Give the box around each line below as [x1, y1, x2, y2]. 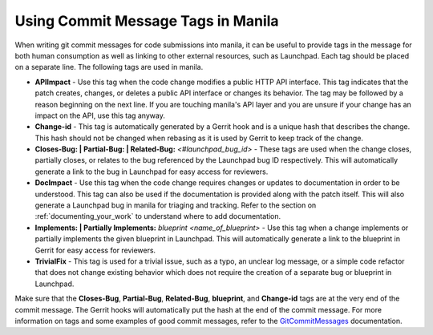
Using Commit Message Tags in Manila [14, 12, 280, 30]
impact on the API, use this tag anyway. [34, 111, 166, 120]
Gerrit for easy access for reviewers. [34, 245, 156, 255]
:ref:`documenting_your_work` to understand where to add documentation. [34, 212, 281, 221]
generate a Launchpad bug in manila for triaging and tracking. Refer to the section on [34, 200, 317, 210]
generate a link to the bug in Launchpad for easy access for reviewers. [34, 167, 269, 176]
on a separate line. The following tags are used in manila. [14, 63, 204, 72]
